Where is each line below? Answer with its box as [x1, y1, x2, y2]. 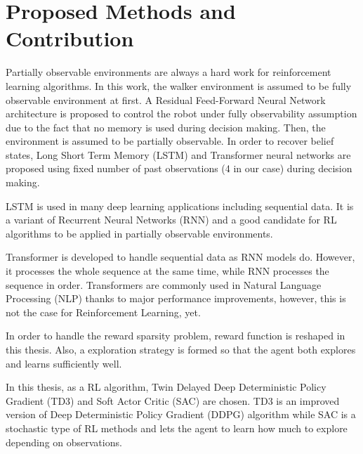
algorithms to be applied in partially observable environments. [6, 226, 273, 240]
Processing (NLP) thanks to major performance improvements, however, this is [6, 291, 346, 306]
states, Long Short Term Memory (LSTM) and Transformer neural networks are [6, 147, 351, 162]
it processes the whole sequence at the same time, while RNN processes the [6, 264, 329, 278]
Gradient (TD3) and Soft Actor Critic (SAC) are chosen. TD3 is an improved [6, 393, 340, 408]
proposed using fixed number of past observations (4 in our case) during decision [6, 161, 352, 176]
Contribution [6, 24, 134, 53]
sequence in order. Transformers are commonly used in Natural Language [6, 277, 322, 292]
